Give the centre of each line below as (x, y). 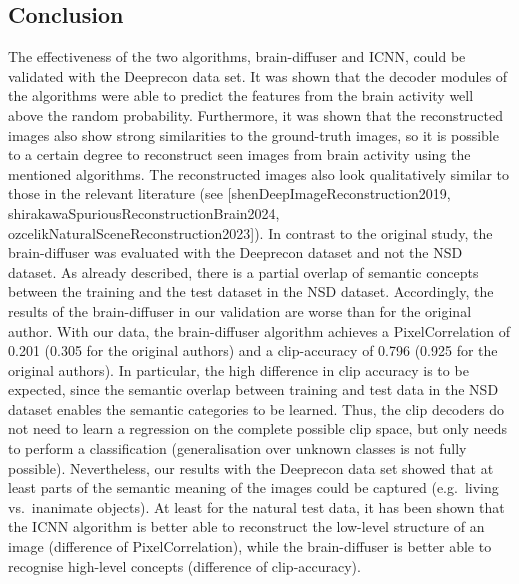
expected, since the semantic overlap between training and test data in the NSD (253, 389)
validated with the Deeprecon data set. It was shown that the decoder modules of (258, 75)
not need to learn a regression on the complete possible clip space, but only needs (258, 428)
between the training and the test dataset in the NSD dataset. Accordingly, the (251, 291)
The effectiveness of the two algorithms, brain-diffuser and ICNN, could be (237, 56)
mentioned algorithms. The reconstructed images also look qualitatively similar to (259, 173)
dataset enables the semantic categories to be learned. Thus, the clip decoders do (256, 408)
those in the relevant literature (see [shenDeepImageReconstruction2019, (229, 193)
